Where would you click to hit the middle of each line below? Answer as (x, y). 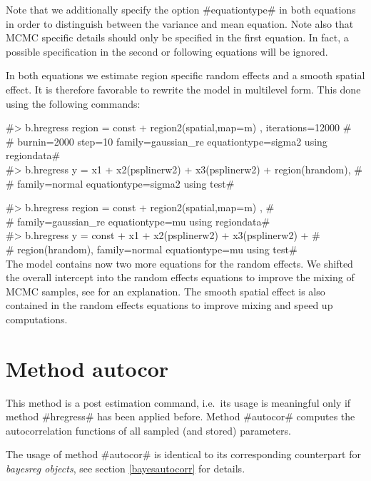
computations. (37, 319)
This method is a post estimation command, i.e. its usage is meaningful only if (178, 402)
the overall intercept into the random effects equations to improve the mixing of (180, 277)
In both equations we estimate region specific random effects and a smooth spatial (185, 75)
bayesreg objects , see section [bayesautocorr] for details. (126, 468)
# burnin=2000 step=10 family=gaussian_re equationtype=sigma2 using (167, 141)
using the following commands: (73, 103)
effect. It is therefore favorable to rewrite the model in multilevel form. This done (183, 89)
